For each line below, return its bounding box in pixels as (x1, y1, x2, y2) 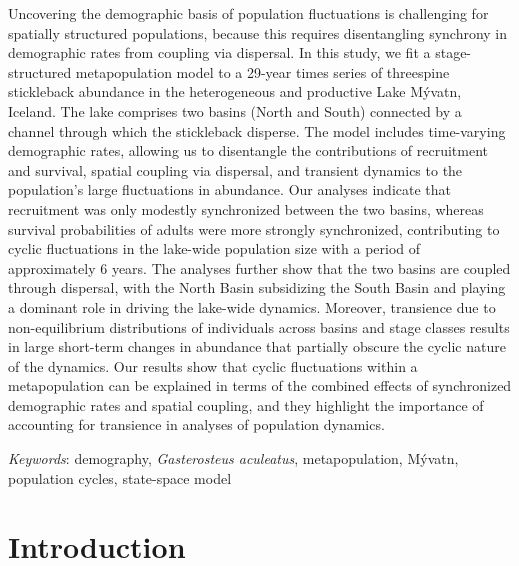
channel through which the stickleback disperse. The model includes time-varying (8, 120, 506, 141)
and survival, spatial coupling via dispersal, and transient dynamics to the (8, 159, 463, 180)
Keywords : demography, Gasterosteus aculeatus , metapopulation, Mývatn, (8, 448, 459, 469)
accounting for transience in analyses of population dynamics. (8, 414, 385, 435)
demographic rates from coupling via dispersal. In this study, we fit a (8, 42, 431, 63)
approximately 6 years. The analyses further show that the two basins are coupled (8, 257, 511, 278)
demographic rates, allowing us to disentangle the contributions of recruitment (8, 140, 489, 161)
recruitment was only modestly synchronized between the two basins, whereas (8, 198, 484, 219)
